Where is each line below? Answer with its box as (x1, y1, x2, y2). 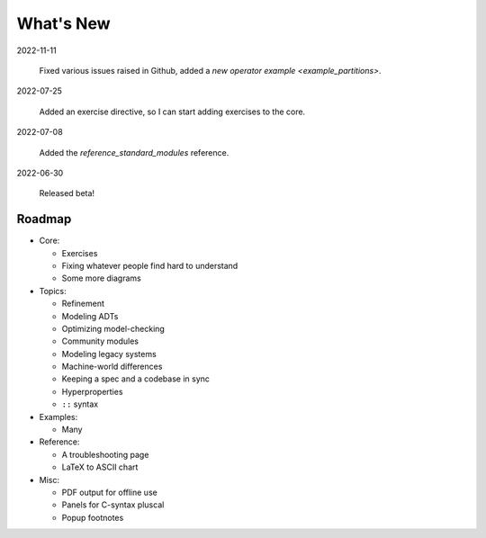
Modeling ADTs (61, 310, 119, 321)
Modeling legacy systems (61, 348, 157, 359)
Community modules (61, 336, 139, 346)
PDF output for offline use (61, 487, 157, 498)
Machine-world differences (61, 361, 163, 372)
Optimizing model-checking (61, 323, 166, 334)
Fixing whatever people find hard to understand (61, 260, 238, 271)
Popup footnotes (61, 512, 124, 523)
